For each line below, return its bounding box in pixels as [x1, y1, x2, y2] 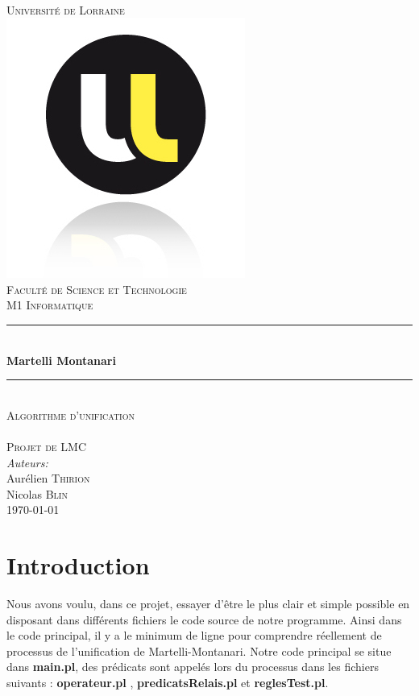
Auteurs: [6, 454, 48, 470]
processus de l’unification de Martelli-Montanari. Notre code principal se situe [6, 642, 392, 659]
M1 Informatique [6, 296, 93, 313]
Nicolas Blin [6, 485, 68, 502]
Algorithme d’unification [6, 406, 135, 423]
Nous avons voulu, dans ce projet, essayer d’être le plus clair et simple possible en [6, 595, 410, 612]
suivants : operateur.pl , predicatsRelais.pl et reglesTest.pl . [6, 674, 329, 690]
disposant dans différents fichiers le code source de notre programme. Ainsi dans [6, 611, 402, 628]
